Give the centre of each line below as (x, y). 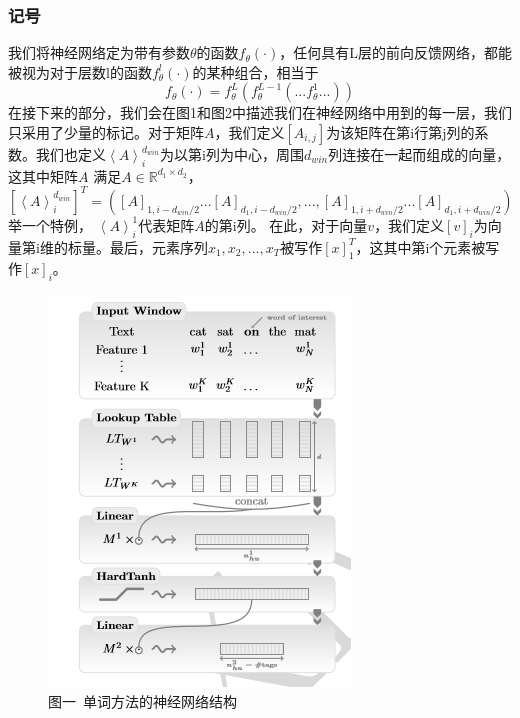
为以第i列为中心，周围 (231, 154)
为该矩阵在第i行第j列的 (400, 132)
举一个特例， (50, 224)
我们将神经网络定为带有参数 (99, 52)
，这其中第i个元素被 (420, 246)
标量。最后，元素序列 (137, 246)
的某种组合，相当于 (255, 71)
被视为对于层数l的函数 (80, 71)
